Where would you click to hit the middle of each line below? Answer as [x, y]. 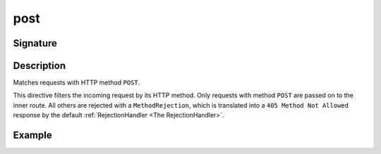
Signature [35, 43]
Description [40, 66]
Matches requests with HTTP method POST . [77, 83]
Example [32, 135]
